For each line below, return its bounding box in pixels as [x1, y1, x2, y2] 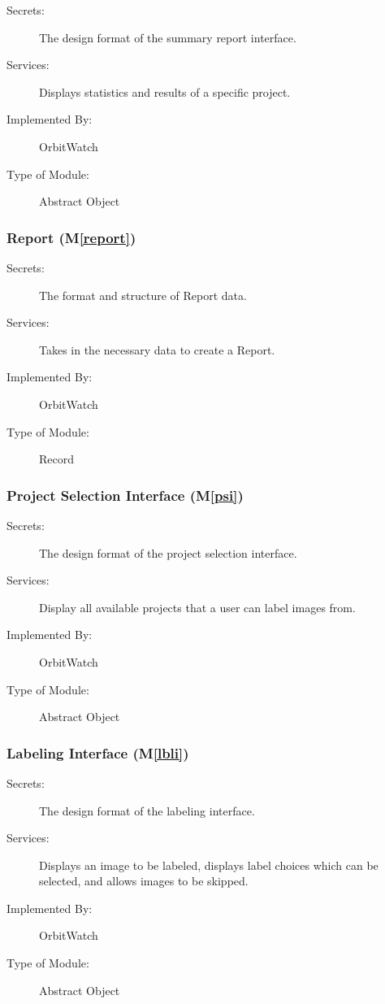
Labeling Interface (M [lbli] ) [6, 742, 189, 763]
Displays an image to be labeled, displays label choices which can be [39, 856, 379, 873]
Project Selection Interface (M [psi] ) [6, 485, 244, 505]
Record [39, 450, 75, 467]
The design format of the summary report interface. [39, 28, 296, 46]
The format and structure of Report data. [39, 286, 247, 303]
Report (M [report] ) [6, 227, 136, 247]
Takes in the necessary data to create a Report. [39, 341, 275, 358]
